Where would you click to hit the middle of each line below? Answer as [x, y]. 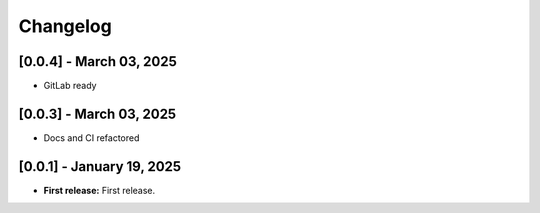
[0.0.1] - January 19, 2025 [100, 166]
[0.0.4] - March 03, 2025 [97, 61]
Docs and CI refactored [91, 137]
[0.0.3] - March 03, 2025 [97, 113]
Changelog [65, 26]
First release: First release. [99, 190]
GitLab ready [70, 86]
